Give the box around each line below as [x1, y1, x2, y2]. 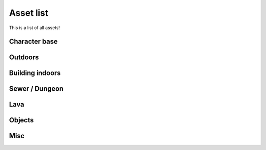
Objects [9, 116, 34, 124]
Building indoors [9, 69, 61, 77]
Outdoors [9, 53, 39, 62]
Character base [9, 37, 58, 46]
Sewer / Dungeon [9, 84, 64, 93]
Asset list [9, 7, 49, 18]
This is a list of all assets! [9, 25, 60, 31]
